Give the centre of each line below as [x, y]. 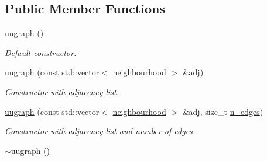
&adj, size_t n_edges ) [223, 111]
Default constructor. [41, 52]
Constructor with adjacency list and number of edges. [100, 131]
